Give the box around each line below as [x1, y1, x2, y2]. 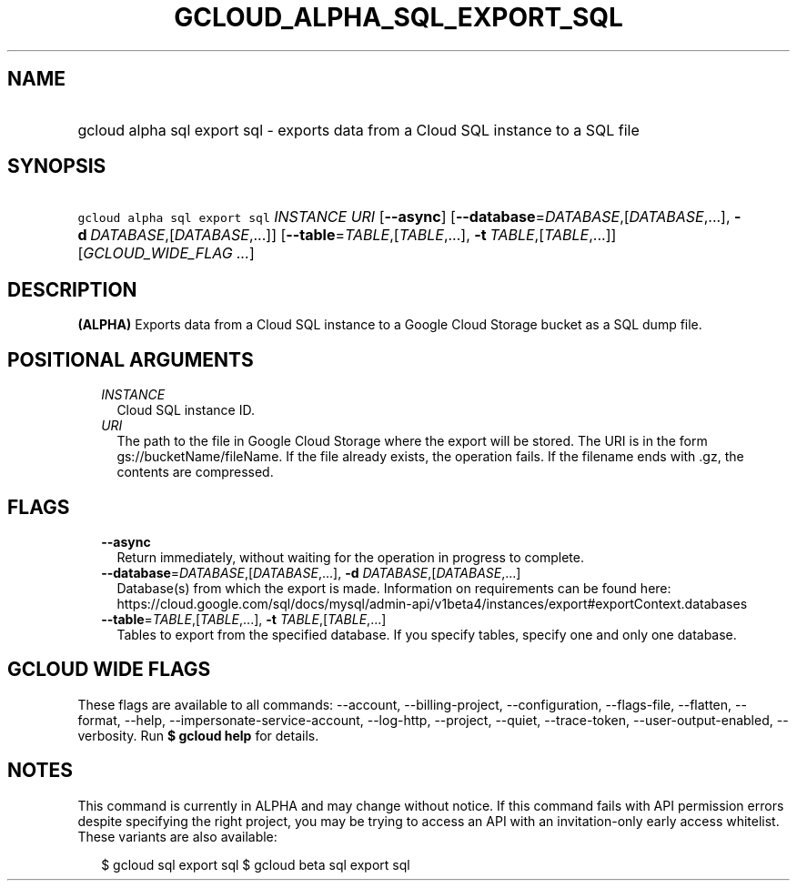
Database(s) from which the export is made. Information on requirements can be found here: [116, 580, 671, 596]
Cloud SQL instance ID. [116, 402, 255, 419]
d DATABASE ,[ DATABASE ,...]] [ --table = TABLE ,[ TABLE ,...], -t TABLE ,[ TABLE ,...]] [77, 226, 617, 245]
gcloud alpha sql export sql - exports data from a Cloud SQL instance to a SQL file [77, 120, 640, 139]
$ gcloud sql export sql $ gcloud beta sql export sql [101, 856, 410, 873]
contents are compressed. [116, 464, 274, 480]
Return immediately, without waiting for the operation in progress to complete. [116, 549, 584, 565]
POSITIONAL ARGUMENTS [7, 348, 254, 371]
